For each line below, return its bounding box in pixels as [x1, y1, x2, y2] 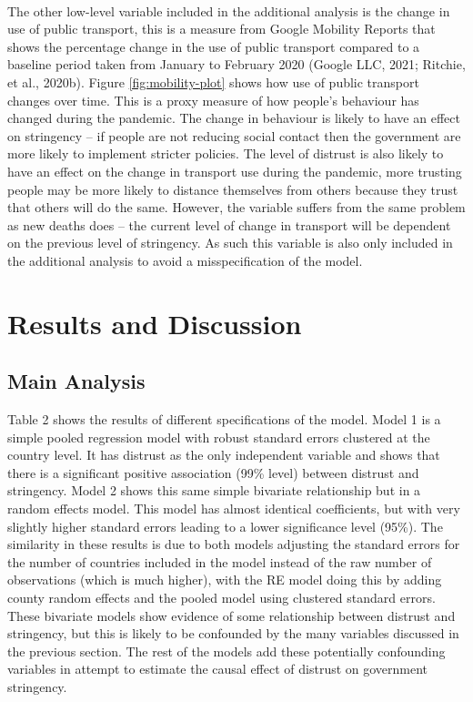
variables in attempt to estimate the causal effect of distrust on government [7, 659, 428, 678]
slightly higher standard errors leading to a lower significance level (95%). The [7, 516, 443, 535]
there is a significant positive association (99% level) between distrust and [7, 463, 419, 482]
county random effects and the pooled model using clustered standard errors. [7, 588, 436, 607]
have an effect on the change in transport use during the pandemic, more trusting [7, 161, 462, 180]
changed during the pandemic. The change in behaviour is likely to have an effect [7, 108, 460, 127]
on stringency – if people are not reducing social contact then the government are [7, 126, 461, 145]
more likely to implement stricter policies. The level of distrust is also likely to [7, 144, 444, 163]
